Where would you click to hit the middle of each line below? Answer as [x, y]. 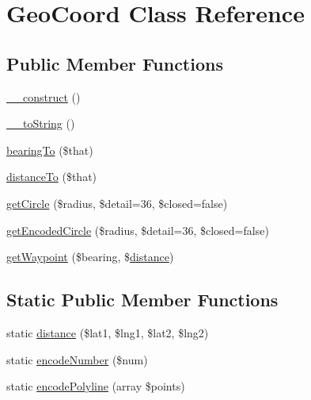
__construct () [44, 96]
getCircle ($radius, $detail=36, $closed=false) [117, 203]
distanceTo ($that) [52, 177]
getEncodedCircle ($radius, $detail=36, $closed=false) [138, 230]
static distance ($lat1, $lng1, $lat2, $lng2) [108, 332]
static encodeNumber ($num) [77, 359]
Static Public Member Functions [142, 300]
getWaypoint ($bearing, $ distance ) [90, 257]
